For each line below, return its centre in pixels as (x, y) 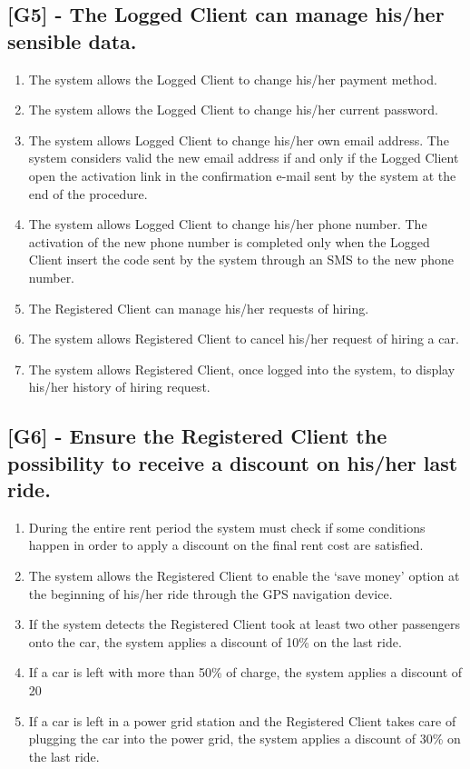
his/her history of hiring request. (119, 387)
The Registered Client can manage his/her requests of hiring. (199, 308)
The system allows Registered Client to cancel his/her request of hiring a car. (244, 339)
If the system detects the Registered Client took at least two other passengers (245, 624)
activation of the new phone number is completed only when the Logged (229, 241)
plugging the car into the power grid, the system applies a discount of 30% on (245, 739)
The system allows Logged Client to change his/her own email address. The (239, 140)
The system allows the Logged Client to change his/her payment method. (233, 79)
